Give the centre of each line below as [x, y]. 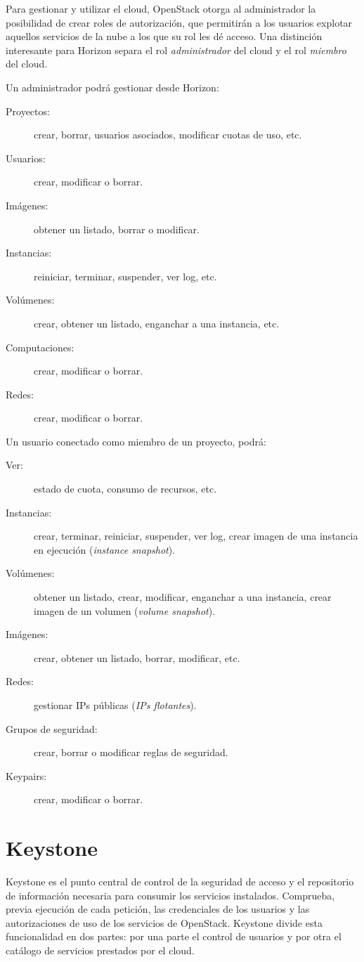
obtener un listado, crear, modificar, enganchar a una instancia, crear [183, 597]
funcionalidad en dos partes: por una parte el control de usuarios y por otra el [174, 936]
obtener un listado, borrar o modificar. [117, 229]
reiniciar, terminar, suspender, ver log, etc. [125, 276]
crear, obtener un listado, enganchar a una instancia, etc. [157, 323]
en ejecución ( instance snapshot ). [105, 549]
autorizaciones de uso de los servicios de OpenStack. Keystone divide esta [164, 922]
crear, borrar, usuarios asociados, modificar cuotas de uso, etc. [168, 135]
